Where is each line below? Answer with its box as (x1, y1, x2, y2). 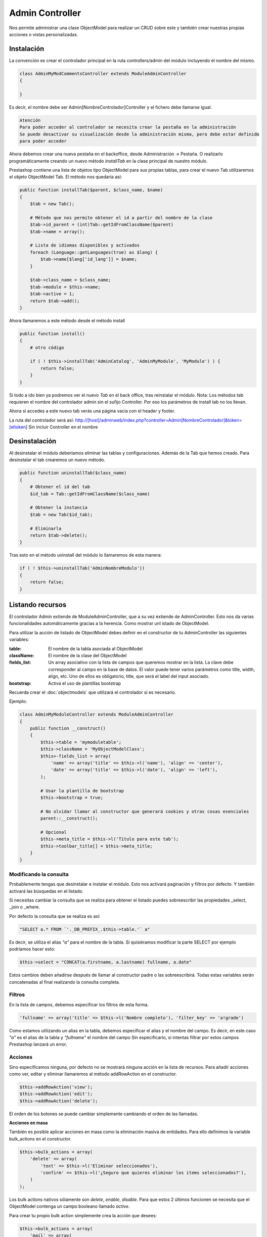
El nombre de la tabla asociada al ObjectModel (48, 646, 143, 652)
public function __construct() (30, 725, 106, 731)
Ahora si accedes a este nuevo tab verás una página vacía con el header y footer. (9, 408, 176, 414)
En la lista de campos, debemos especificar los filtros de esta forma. (9, 1001, 149, 1007)
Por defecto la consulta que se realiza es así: (9, 913, 101, 919)
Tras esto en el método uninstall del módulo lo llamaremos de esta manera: (9, 552, 162, 558)
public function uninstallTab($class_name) (19, 470, 127, 476)
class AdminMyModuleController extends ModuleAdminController (19, 712, 174, 717)
